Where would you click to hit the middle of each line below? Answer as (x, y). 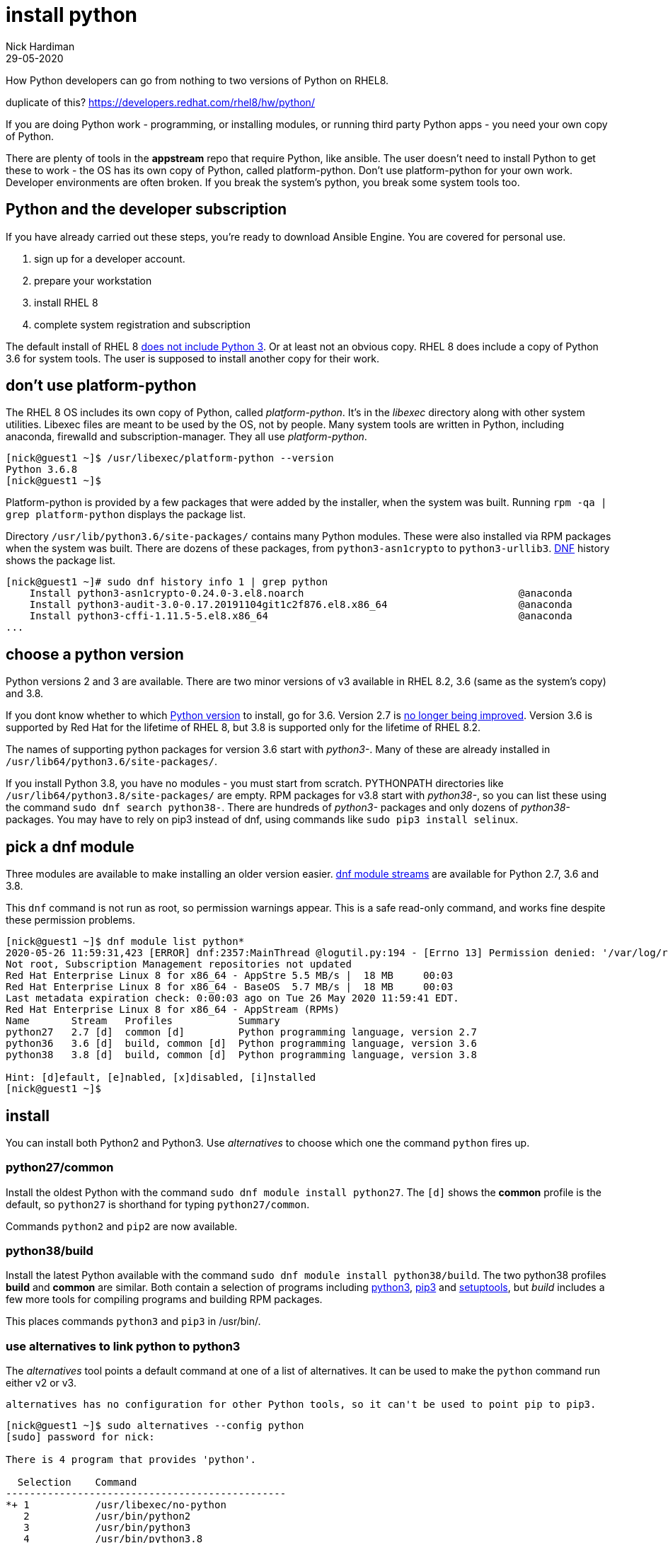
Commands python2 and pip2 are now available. (122, 1226)
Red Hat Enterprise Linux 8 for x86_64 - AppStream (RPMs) (173, 1010)
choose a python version (95, 654)
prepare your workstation (93, 280)
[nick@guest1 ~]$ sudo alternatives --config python (155, 1426)
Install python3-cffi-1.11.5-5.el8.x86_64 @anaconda (301, 616)
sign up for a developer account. (110, 258)
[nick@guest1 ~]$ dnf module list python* (125, 942)
